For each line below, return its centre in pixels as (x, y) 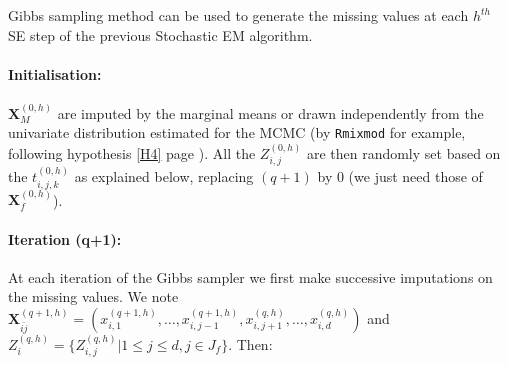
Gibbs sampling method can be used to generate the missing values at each (238, 15)
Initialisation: (55, 73)
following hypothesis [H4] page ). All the (132, 152)
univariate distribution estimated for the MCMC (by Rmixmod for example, (237, 132)
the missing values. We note (93, 296)
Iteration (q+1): (65, 238)
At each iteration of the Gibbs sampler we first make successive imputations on (250, 276)
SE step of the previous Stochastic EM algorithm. (160, 34)
